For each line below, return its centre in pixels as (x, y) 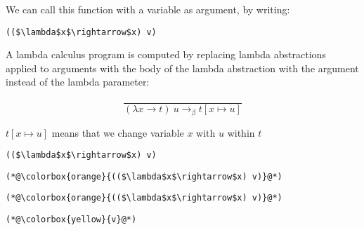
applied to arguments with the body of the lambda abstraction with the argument (182, 68)
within (241, 132)
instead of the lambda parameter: (78, 82)
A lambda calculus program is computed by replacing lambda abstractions (166, 54)
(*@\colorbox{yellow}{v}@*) (71, 220)
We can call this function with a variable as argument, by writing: (148, 9)
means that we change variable (118, 132)
